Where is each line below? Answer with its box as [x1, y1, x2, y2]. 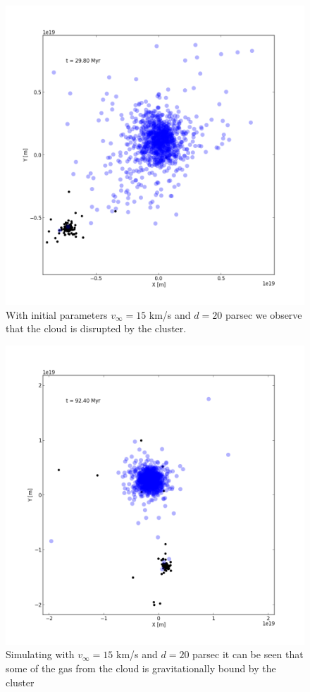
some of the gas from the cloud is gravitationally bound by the [6, 660, 276, 675]
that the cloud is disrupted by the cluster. [6, 321, 187, 336]
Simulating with [6, 647, 75, 662]
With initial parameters [6, 307, 108, 322]
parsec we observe [225, 307, 302, 322]
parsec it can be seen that [192, 647, 304, 662]
